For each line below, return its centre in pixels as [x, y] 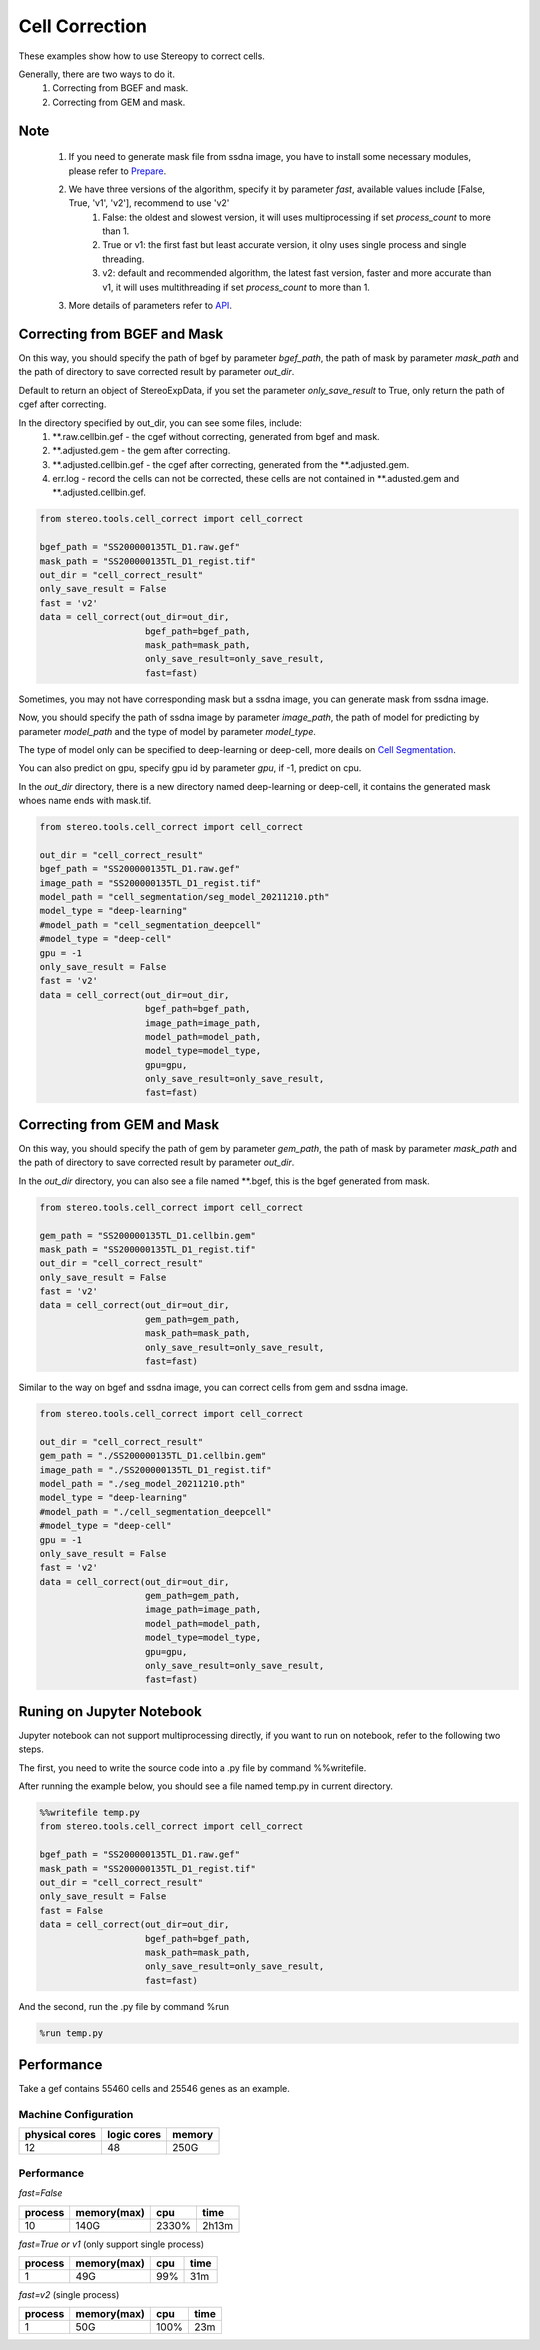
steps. [31, 1749]
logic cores [134, 2135]
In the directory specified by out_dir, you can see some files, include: [160, 422]
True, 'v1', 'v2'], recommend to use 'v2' [149, 203]
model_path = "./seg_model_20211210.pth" [142, 1483]
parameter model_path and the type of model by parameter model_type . [167, 731]
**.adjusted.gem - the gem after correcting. [141, 451]
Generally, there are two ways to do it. [96, 74]
